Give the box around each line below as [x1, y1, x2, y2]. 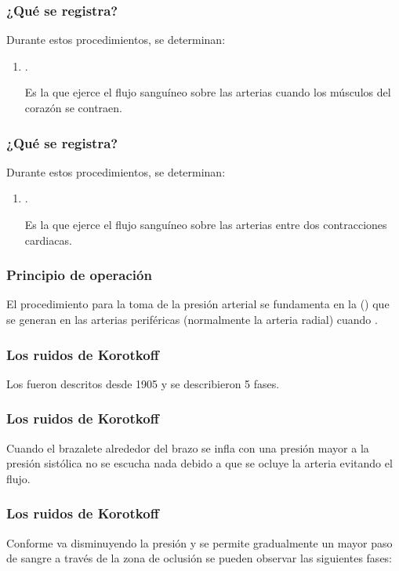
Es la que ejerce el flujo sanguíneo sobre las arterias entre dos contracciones [24, 216, 387, 232]
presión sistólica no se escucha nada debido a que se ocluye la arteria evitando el [6, 455, 393, 471]
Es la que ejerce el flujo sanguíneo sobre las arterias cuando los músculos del [24, 84, 391, 100]
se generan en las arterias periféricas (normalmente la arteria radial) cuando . [6, 311, 378, 327]
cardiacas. [24, 231, 72, 248]
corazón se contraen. [24, 100, 122, 115]
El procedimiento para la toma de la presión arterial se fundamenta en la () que [6, 296, 390, 312]
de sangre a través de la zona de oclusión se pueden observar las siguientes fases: [6, 550, 393, 566]
